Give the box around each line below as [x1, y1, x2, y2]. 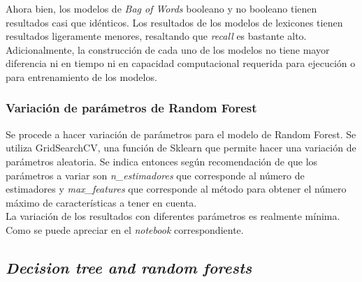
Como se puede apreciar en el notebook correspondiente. [6, 222, 244, 237]
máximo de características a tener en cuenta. [6, 195, 197, 209]
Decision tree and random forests [6, 256, 252, 278]
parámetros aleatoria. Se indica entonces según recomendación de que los [6, 154, 318, 168]
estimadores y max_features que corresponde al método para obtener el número [6, 181, 347, 196]
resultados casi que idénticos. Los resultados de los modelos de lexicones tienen [6, 15, 343, 29]
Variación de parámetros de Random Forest [6, 99, 257, 117]
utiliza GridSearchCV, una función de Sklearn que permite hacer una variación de [6, 140, 356, 155]
